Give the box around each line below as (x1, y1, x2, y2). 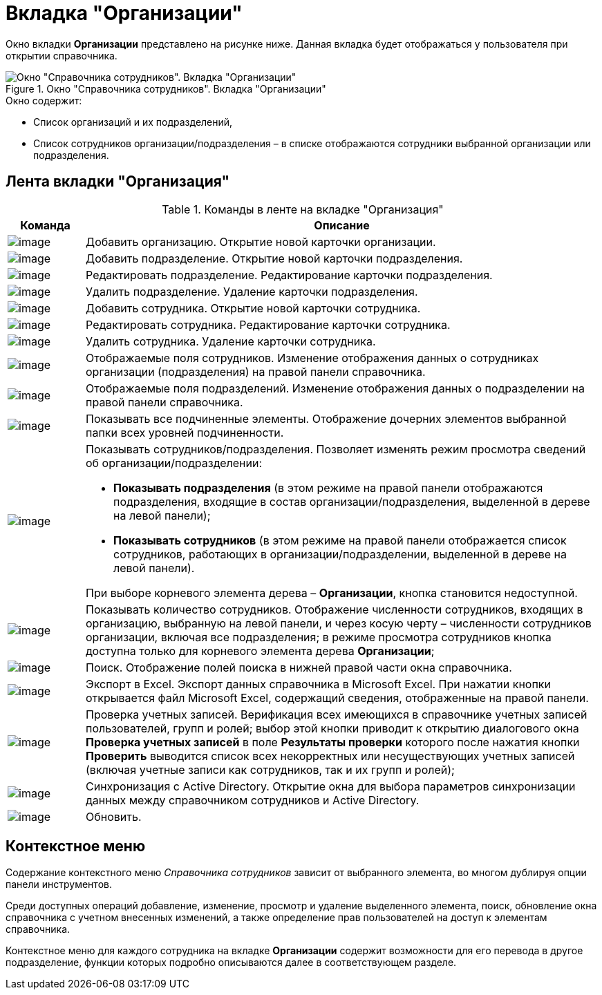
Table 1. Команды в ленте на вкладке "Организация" (162, 202, 444, 216)
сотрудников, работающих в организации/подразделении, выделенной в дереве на (113, 547, 567, 561)
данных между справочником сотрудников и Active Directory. (86, 793, 420, 807)
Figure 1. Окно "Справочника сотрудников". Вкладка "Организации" (6, 82, 326, 95)
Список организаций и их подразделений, (33, 115, 233, 128)
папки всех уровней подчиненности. (86, 425, 284, 439)
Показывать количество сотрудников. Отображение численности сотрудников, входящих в (86, 602, 583, 616)
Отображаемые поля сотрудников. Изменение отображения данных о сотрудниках (86, 350, 539, 365)
